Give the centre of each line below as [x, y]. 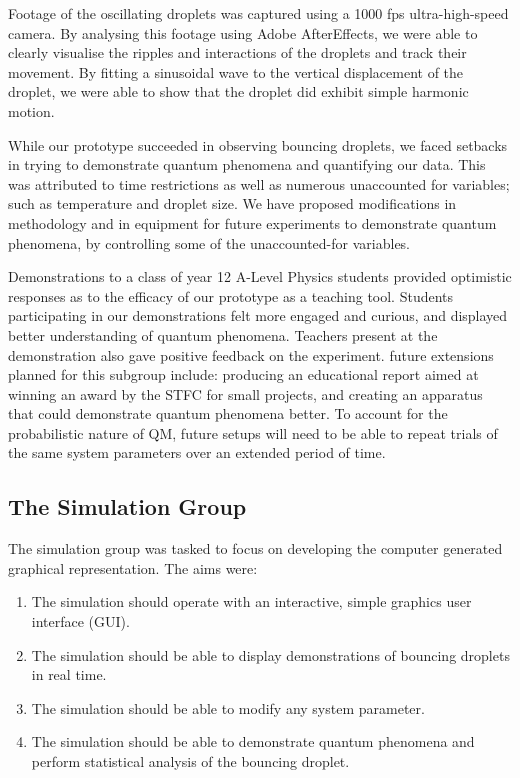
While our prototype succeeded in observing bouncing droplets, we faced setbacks [258, 144]
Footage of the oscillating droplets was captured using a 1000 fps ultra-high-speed [258, 13]
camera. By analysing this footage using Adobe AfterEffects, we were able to [243, 32]
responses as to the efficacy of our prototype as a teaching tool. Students [231, 295]
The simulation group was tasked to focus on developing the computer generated [255, 548]
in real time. [69, 674]
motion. [31, 110]
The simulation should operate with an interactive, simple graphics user [251, 601]
